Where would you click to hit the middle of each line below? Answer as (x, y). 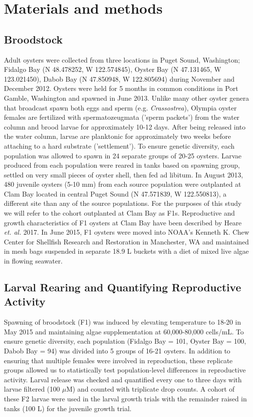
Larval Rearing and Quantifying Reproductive (123, 287)
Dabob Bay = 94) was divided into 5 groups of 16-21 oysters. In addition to (117, 351)
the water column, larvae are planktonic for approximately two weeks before (117, 136)
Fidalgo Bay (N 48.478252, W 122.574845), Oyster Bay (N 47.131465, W (113, 69)
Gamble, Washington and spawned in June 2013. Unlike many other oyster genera (126, 98)
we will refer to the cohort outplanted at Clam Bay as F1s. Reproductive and (119, 213)
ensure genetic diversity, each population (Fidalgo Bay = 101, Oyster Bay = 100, (125, 341)
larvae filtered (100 (32, 389)
